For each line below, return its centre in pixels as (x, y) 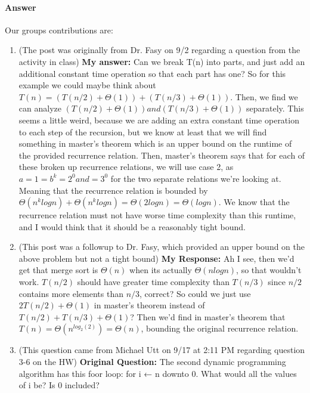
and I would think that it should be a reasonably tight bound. (132, 226)
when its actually (161, 270)
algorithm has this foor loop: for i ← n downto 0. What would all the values (158, 373)
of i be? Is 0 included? (59, 385)
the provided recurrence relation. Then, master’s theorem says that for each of (162, 155)
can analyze (40, 108)
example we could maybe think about (87, 85)
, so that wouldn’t (269, 270)
